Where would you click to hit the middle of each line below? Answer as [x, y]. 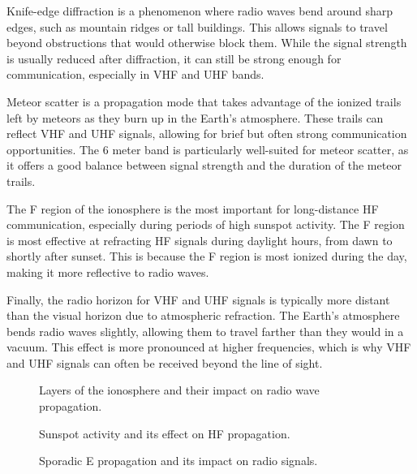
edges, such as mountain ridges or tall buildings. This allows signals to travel [197, 26]
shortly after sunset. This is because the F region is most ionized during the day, [207, 256]
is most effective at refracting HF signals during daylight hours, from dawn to [200, 240]
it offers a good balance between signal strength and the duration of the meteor [204, 165]
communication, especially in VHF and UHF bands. [135, 74]
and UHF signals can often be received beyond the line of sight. [165, 362]
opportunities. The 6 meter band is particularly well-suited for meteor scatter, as [208, 149]
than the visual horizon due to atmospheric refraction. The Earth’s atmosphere [203, 315]
